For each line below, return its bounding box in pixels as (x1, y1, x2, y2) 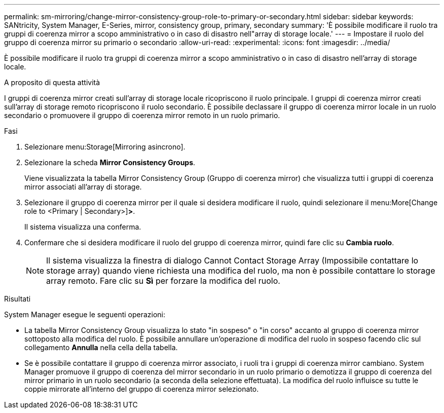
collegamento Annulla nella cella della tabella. (24, 343, 178, 352)
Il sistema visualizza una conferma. (24, 222, 141, 231)
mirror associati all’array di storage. (24, 182, 142, 191)
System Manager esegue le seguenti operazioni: (4, 310, 166, 319)
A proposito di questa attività (4, 78, 100, 87)
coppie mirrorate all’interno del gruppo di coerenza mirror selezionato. (24, 385, 259, 393)
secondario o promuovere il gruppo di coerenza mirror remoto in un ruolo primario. (4, 111, 280, 120)
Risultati (4, 294, 31, 303)
